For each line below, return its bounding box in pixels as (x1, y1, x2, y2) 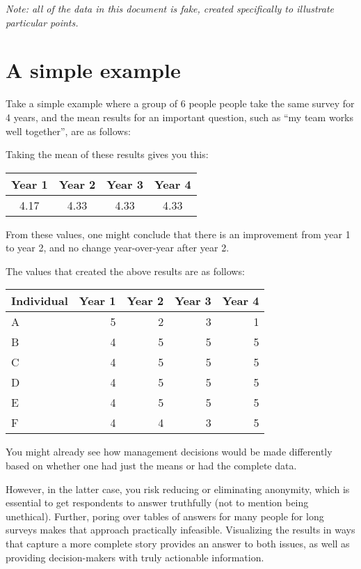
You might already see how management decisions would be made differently (6, 444, 332, 459)
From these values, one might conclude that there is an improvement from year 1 (6, 226, 351, 241)
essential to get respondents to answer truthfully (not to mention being (6, 495, 309, 510)
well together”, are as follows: (6, 123, 131, 138)
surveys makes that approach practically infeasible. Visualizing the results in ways (6, 522, 355, 537)
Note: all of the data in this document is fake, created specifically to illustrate (6, 1, 335, 15)
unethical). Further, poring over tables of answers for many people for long (6, 508, 324, 523)
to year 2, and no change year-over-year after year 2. (6, 240, 230, 255)
